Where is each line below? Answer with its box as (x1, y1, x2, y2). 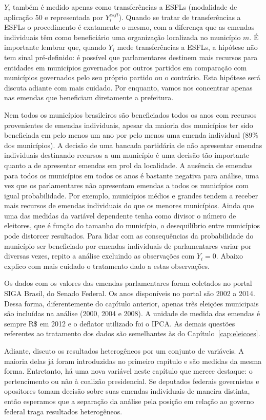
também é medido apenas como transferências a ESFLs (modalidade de (12, 2, 237, 12)
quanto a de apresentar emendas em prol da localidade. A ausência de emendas (4, 159, 253, 170)
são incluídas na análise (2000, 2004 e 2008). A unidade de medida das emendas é (4, 308, 260, 319)
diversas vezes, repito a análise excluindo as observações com (4, 250, 195, 261)
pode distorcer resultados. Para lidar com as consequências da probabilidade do (4, 230, 254, 241)
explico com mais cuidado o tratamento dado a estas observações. (4, 260, 210, 271)
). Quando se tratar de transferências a (118, 11, 241, 22)
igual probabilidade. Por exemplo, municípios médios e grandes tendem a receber (4, 190, 258, 200)
